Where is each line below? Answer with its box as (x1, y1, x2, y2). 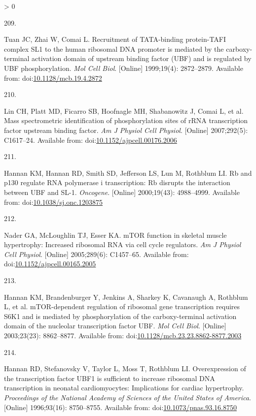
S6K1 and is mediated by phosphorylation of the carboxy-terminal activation (4, 311, 237, 321)
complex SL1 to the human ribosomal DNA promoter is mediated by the (4, 43, 224, 54)
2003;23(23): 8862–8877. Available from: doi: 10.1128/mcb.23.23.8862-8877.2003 (4, 330, 242, 341)
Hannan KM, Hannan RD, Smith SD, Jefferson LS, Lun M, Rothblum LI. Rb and (4, 167, 252, 178)
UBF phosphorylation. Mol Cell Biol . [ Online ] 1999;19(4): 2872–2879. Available (4, 63, 243, 73)
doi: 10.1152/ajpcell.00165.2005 (4, 258, 96, 269)
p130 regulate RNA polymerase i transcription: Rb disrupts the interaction (4, 177, 230, 188)
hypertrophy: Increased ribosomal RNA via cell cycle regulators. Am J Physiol (4, 239, 241, 250)
